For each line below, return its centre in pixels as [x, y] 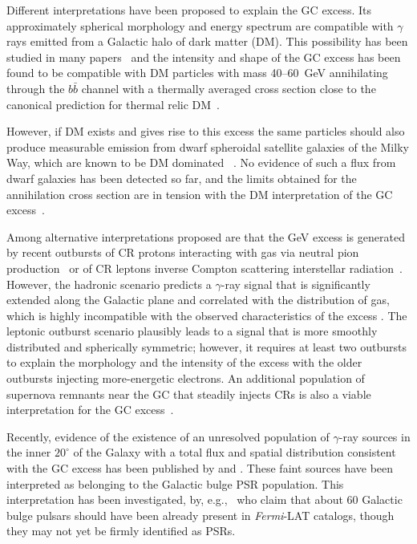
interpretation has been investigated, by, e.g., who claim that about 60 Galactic [204, 499]
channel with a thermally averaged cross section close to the [229, 88]
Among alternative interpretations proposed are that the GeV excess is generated [206, 236]
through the [36, 88]
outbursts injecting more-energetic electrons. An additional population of [186, 378]
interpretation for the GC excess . [90, 410]
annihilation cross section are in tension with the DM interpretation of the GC [200, 194]
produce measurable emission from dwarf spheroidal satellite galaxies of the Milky [208, 146]
